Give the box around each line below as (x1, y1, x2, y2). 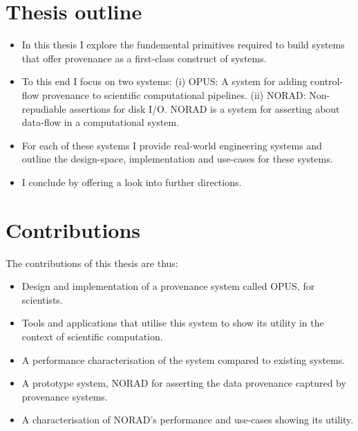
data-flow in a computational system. (21, 115, 180, 129)
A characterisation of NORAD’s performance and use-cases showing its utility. (21, 412, 354, 427)
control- (310, 74, 343, 89)
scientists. (21, 292, 63, 306)
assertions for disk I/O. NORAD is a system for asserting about (69, 101, 340, 116)
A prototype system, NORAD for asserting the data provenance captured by (21, 376, 346, 390)
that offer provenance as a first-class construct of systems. (21, 51, 267, 65)
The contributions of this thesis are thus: (6, 255, 178, 270)
